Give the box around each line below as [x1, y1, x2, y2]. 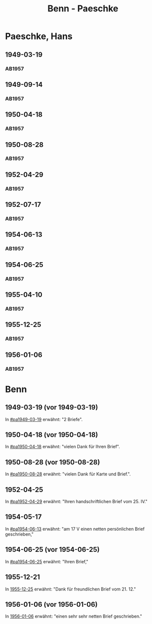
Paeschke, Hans [5, 31, 73, 42]
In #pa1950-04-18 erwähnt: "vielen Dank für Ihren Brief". [5, 444, 120, 450]
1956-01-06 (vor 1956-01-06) [5, 600, 98, 609]
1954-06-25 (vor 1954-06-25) [5, 546, 100, 554]
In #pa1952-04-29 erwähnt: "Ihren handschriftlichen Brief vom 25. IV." [5, 499, 148, 505]
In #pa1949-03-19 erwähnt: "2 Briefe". [5, 416, 83, 422]
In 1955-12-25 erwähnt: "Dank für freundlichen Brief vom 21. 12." [5, 586, 136, 592]
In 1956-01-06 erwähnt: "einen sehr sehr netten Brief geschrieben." [5, 613, 142, 620]
